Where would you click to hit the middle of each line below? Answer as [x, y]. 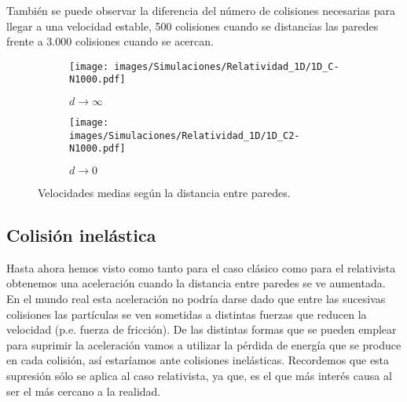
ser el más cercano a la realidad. [84, 391]
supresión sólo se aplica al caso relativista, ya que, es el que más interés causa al [199, 376]
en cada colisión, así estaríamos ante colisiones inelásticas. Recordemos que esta [198, 360]
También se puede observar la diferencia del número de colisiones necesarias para [201, 10]
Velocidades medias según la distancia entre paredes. [164, 193]
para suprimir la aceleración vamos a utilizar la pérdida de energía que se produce [204, 344]
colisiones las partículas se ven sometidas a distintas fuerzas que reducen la [187, 314]
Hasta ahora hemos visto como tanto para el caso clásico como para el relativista [201, 267]
